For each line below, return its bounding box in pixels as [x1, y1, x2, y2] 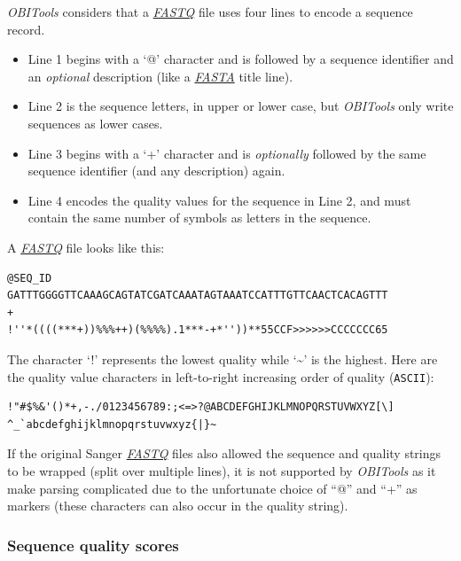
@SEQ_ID [7, 271, 52, 284]
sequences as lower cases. [27, 113, 163, 132]
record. [7, 19, 45, 38]
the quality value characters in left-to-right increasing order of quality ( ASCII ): [7, 367, 434, 386]
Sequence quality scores [7, 534, 179, 556]
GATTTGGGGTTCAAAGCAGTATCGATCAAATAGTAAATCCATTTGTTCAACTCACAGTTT [7, 289, 388, 302]
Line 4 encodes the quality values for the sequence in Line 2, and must [27, 191, 411, 209]
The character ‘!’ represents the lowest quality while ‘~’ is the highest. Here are [7, 349, 438, 368]
